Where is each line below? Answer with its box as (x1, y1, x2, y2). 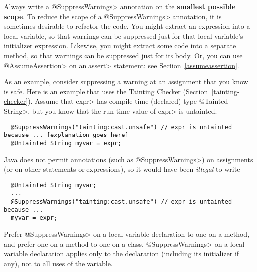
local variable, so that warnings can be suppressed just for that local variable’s (4, 30, 243, 41)
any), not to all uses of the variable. (4, 258, 113, 268)
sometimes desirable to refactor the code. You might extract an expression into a (4, 21, 250, 31)
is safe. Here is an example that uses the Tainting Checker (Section (4, 86, 208, 96)
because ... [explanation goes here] (4, 132, 129, 139)
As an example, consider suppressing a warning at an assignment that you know (4, 76, 248, 87)
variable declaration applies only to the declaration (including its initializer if (4, 248, 239, 259)
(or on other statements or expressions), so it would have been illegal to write (4, 164, 240, 174)
